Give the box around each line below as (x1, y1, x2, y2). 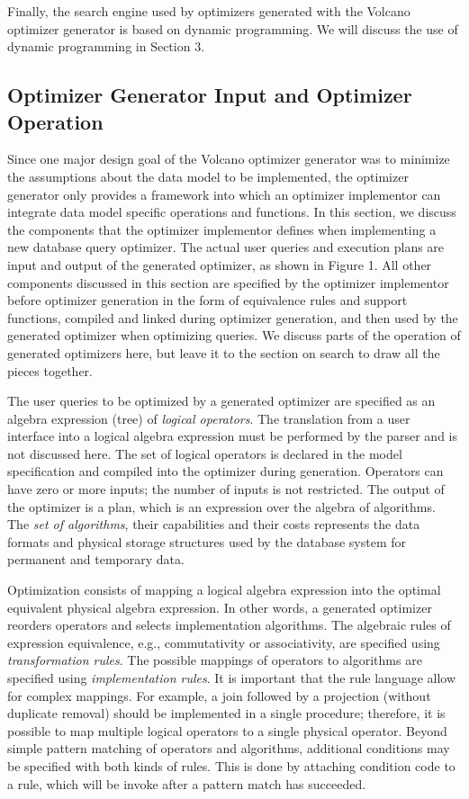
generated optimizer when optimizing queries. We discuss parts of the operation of (7, 326, 461, 345)
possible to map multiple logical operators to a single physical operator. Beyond (7, 721, 447, 740)
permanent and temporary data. (7, 550, 185, 569)
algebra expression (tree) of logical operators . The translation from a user (7, 408, 410, 427)
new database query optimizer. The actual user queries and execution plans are (7, 238, 445, 256)
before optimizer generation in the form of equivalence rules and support (7, 291, 408, 310)
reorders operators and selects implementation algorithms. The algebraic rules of (7, 615, 451, 634)
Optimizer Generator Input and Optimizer (7, 81, 412, 109)
